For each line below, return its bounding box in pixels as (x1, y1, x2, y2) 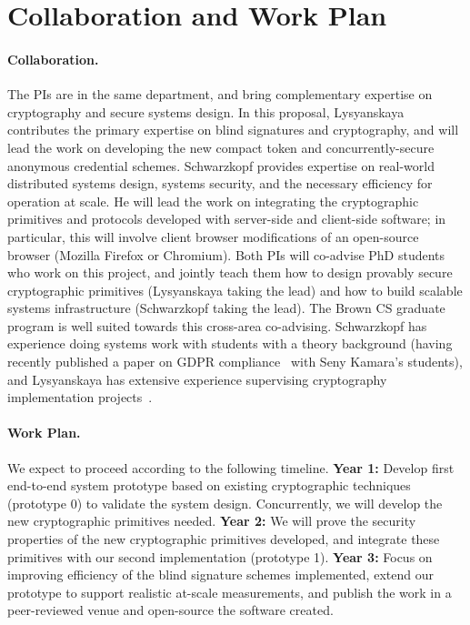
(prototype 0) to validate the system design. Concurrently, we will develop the (7, 493, 443, 512)
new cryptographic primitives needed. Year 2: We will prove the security (7, 511, 416, 530)
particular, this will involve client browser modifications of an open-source (7, 227, 419, 246)
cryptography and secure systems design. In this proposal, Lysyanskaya (7, 102, 405, 121)
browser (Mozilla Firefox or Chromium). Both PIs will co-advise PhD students (7, 245, 445, 264)
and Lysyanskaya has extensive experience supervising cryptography (7, 369, 387, 388)
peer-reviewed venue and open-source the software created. (7, 600, 334, 620)
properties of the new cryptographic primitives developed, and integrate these (7, 529, 440, 549)
